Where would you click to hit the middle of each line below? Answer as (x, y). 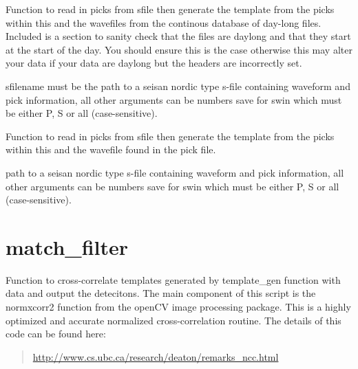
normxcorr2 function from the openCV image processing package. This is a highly (178, 307)
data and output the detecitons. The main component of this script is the (161, 293)
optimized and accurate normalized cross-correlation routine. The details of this (173, 320)
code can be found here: (56, 334)
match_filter (67, 246)
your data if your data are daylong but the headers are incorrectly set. (154, 63)
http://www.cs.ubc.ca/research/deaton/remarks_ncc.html (156, 356)
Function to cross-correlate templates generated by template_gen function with (173, 279)
